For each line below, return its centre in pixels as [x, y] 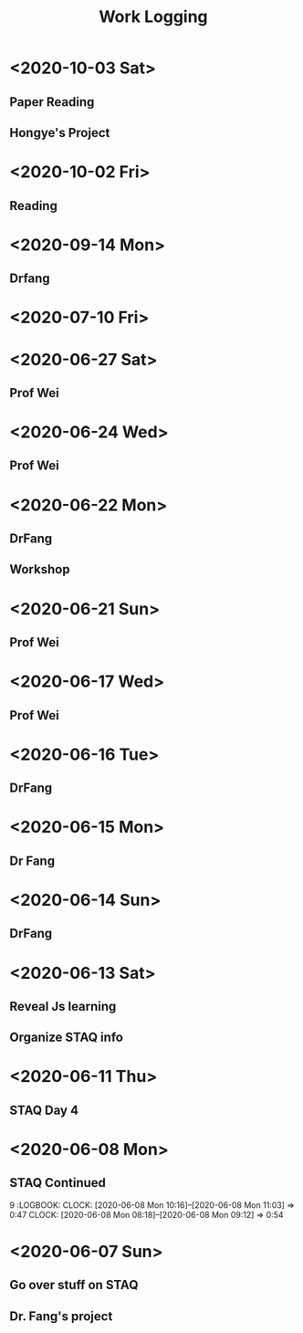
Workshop [40, 569]
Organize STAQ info [66, 1038]
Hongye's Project [60, 133]
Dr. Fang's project [61, 1316]
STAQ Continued [58, 1183]
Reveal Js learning [63, 1006]
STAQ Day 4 [44, 1110]
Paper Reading [52, 102]
